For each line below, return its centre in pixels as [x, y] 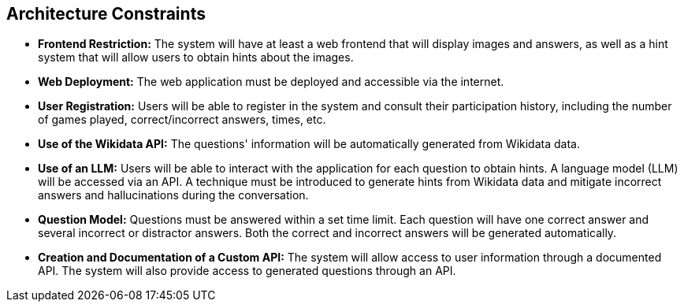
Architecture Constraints [106, 14]
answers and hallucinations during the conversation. [173, 195]
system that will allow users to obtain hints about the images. [196, 58]
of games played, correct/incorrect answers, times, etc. [182, 120]
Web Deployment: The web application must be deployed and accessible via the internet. [271, 82]
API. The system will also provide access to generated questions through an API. [247, 271]
